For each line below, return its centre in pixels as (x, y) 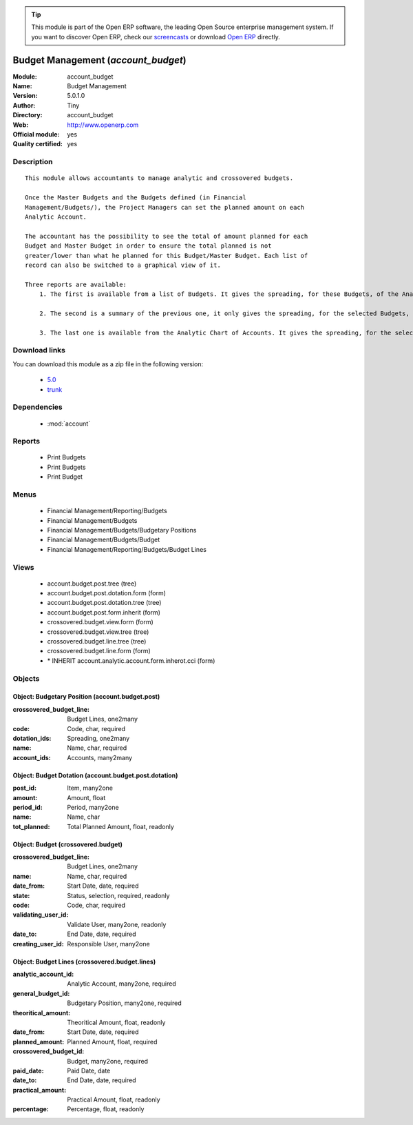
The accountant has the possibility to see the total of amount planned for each (167, 236)
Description (33, 162)
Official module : (36, 135)
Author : (24, 105)
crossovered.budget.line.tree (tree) (97, 641)
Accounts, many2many (100, 757)
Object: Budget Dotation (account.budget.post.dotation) (95, 775)
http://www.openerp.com (103, 125)
